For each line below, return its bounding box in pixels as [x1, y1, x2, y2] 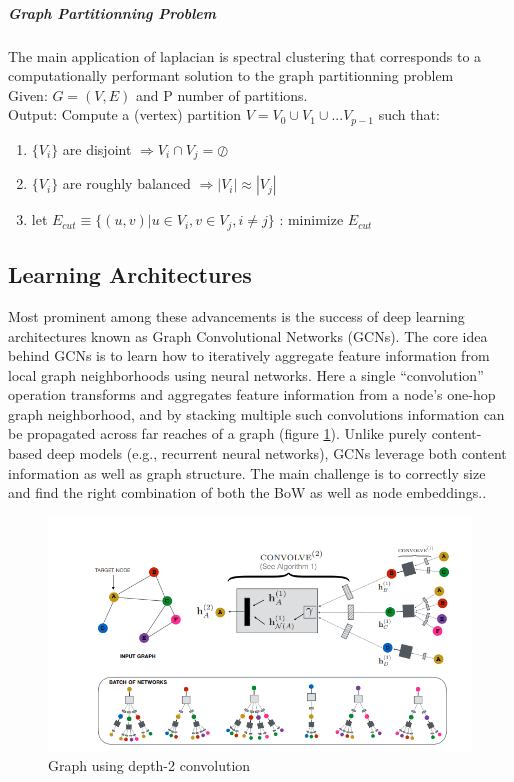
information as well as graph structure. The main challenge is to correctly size [8, 462, 486, 483]
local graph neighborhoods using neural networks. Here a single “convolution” [8, 364, 484, 385]
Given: [8, 84, 48, 105]
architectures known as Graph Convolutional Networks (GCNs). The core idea [8, 325, 488, 346]
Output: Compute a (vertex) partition [8, 104, 242, 125]
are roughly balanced [62, 173, 191, 194]
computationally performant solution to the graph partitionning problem [8, 65, 454, 86]
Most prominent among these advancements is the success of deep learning [8, 305, 465, 326]
